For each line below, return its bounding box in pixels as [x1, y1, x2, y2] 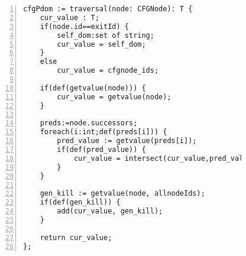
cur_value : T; [40, 13, 99, 22]
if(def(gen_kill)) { [40, 198, 121, 207]
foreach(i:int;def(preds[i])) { [40, 128, 167, 137]
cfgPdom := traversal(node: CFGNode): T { [23, 5, 193, 13]
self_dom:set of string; [57, 31, 154, 40]
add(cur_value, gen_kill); [57, 207, 163, 216]
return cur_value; [40, 233, 112, 242]
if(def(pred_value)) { [57, 145, 146, 154]
